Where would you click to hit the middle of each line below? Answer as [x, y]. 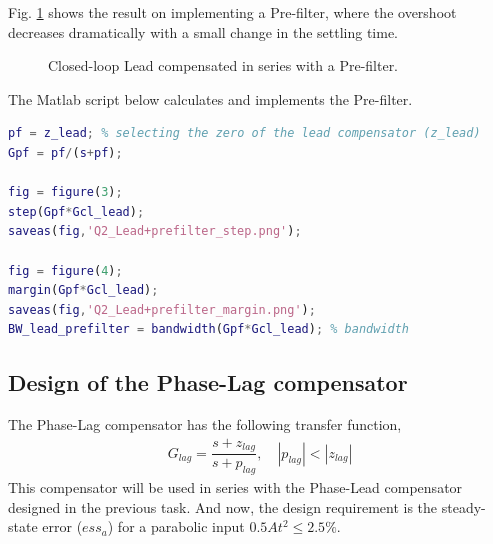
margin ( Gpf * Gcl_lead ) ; [83, 290]
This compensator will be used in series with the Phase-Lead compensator [235, 487]
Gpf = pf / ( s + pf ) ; [65, 152]
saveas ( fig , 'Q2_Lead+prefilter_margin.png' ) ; [162, 309]
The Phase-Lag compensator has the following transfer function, [205, 424]
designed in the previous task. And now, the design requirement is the [223, 506]
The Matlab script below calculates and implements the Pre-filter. [210, 98]
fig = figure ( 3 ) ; [65, 192]
